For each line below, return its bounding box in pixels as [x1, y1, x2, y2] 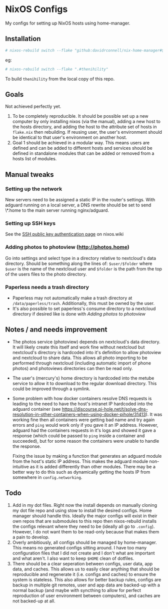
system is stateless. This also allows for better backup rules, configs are [12, 576, 161, 582]
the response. [12, 443, 41, 449]
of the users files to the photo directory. [5, 271, 87, 277]
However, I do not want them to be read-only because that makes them [12, 528, 159, 534]
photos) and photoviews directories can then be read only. [12, 365, 133, 371]
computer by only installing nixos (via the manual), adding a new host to [12, 119, 161, 125]
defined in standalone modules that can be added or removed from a [12, 150, 154, 156]
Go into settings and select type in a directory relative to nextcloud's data [5, 255, 156, 261]
